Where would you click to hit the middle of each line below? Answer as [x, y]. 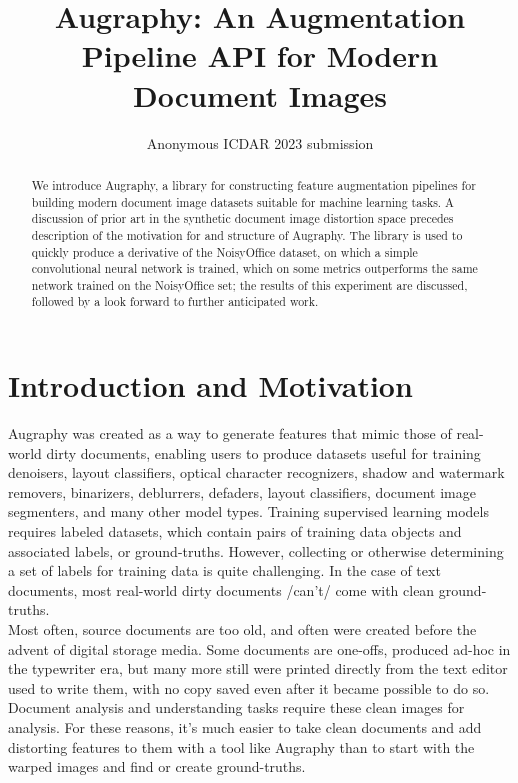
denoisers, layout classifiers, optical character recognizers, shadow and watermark [256, 472]
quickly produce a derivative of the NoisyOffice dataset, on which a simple [224, 251]
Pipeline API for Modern [260, 55]
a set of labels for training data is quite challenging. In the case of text [224, 570]
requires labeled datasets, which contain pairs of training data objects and [235, 531]
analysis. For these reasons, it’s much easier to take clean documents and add [245, 726]
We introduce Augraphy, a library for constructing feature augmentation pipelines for [253, 184]
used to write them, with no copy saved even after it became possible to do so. [249, 687]
